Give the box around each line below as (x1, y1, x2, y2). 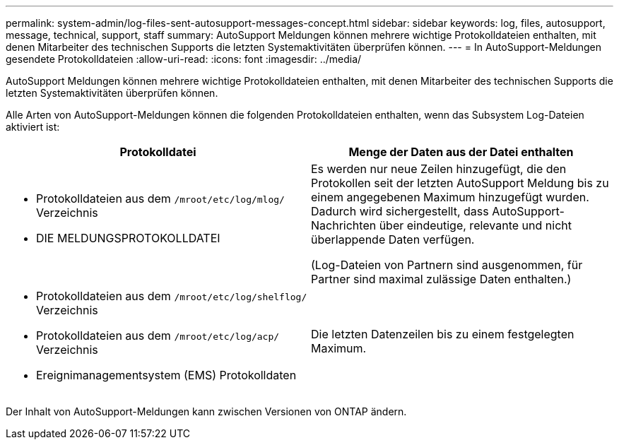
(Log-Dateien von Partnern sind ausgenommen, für (311, 258, 583, 272)
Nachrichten (311, 218, 377, 232)
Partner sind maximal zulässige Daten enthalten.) (311, 272, 572, 286)
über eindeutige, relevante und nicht (379, 218, 572, 232)
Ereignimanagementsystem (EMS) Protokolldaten (36, 368, 297, 382)
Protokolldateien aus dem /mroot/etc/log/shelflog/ (36, 289, 307, 303)
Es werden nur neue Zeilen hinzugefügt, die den (311, 162, 567, 176)
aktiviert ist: (6, 121, 60, 133)
